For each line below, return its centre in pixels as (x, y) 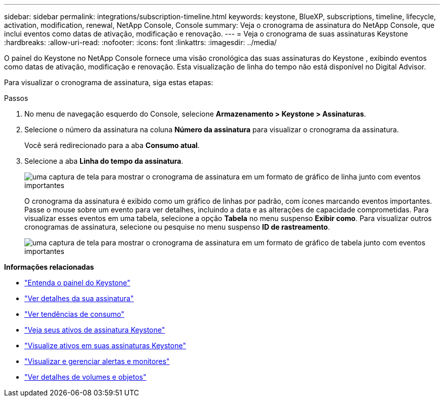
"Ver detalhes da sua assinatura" (79, 298)
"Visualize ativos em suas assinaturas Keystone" (105, 345)
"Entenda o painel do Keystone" (78, 283)
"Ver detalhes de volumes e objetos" (85, 377)
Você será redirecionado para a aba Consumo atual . (112, 145)
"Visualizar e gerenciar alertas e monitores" (97, 361)
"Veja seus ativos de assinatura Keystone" (95, 330)
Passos (16, 98)
